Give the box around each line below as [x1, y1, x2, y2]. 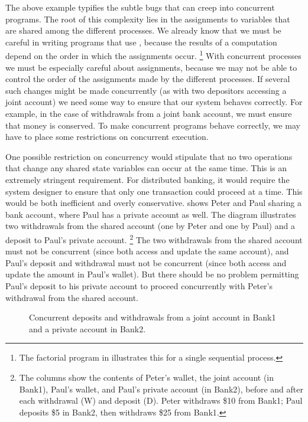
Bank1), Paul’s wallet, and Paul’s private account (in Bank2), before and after [19, 382, 303, 395]
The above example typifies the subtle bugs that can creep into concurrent [5, 1, 275, 13]
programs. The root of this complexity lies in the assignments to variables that [5, 12, 290, 25]
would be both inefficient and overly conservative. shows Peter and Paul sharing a [5, 197, 301, 209]
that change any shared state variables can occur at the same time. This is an [5, 162, 287, 174]
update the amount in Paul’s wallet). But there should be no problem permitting [5, 268, 299, 280]
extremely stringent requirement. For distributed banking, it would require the [5, 173, 290, 185]
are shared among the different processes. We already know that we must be [5, 24, 281, 37]
